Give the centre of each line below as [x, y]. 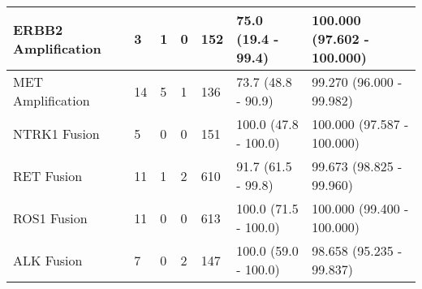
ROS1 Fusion [50, 218]
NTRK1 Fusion [56, 133]
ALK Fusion [48, 260]
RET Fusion [48, 175]
